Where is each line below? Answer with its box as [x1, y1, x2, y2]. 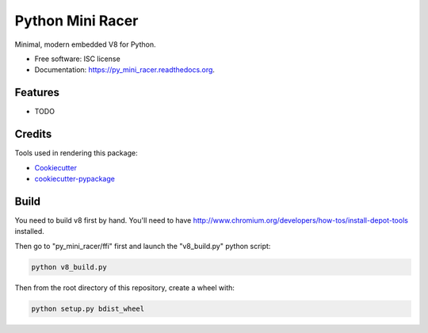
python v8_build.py [31, 262, 107, 271]
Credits [14, 128, 52, 141]
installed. [14, 227, 45, 236]
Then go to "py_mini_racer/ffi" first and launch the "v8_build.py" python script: [14, 241, 271, 251]
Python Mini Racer [14, 12, 139, 29]
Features [14, 86, 59, 99]
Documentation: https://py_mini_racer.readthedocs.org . [34, 65, 216, 75]
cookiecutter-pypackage [34, 174, 115, 183]
